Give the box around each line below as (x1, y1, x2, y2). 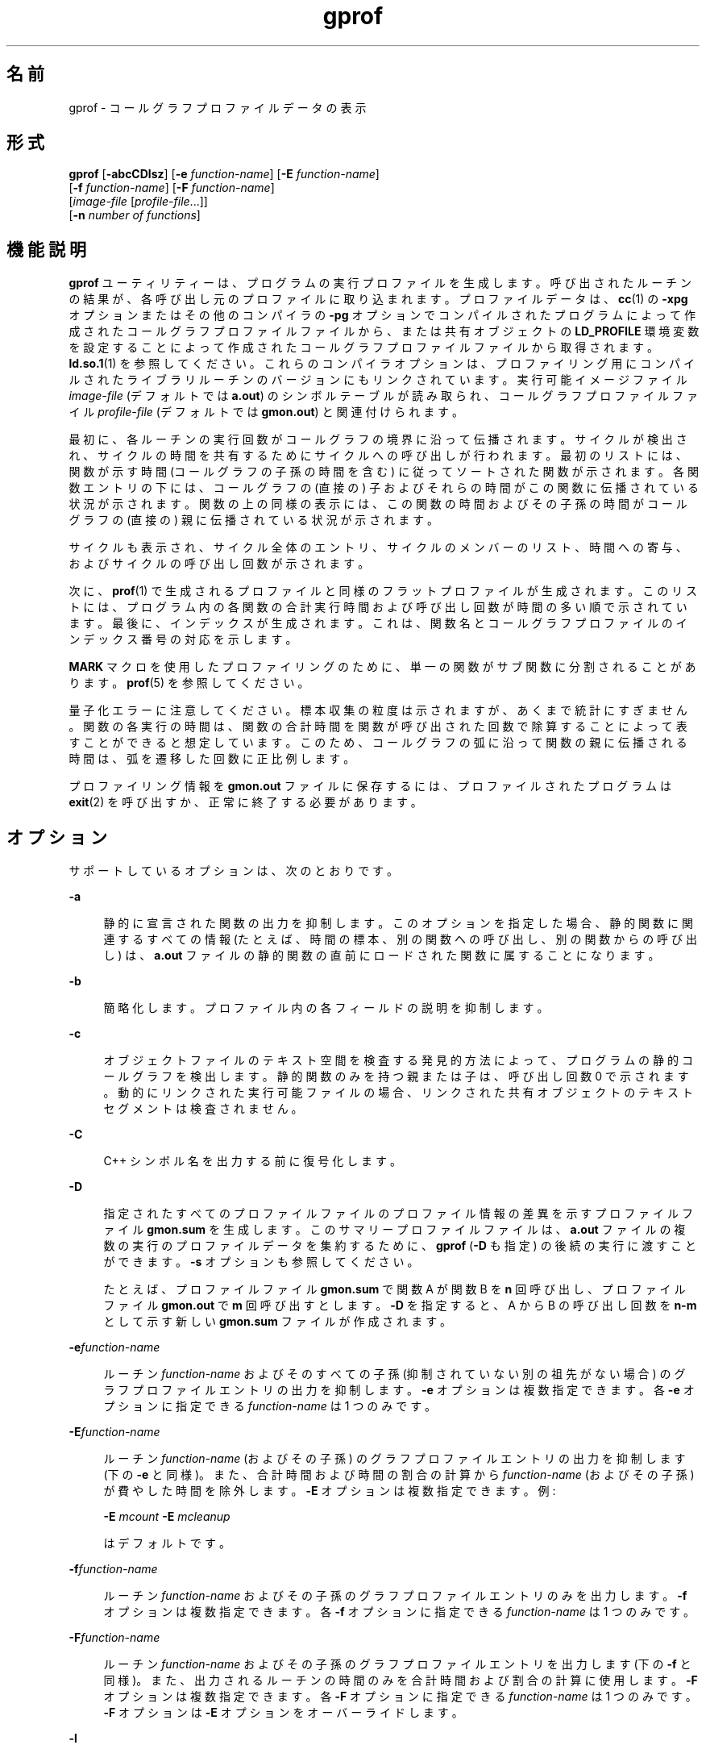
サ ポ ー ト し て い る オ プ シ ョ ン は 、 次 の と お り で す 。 (69, 864, 399, 878)
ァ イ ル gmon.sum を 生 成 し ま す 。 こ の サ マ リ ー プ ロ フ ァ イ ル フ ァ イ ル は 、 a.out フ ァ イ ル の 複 (103, 1222, 686, 1237)
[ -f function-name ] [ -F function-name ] (69, 181, 275, 195)
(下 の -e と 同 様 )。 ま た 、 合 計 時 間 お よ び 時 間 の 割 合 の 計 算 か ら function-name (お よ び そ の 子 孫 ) (103, 1468, 695, 1482)
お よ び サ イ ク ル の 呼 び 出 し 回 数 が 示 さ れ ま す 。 (69, 556, 370, 571)
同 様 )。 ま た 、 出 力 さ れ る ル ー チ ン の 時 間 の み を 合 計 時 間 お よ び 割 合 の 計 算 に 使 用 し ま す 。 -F (103, 1673, 698, 1688)
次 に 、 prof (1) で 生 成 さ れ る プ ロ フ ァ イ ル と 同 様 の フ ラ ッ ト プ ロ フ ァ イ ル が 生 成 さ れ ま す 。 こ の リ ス (69, 584, 698, 598)
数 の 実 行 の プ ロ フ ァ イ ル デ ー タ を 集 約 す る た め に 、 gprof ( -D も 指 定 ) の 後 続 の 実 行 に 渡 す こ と (103, 1239, 697, 1253)
